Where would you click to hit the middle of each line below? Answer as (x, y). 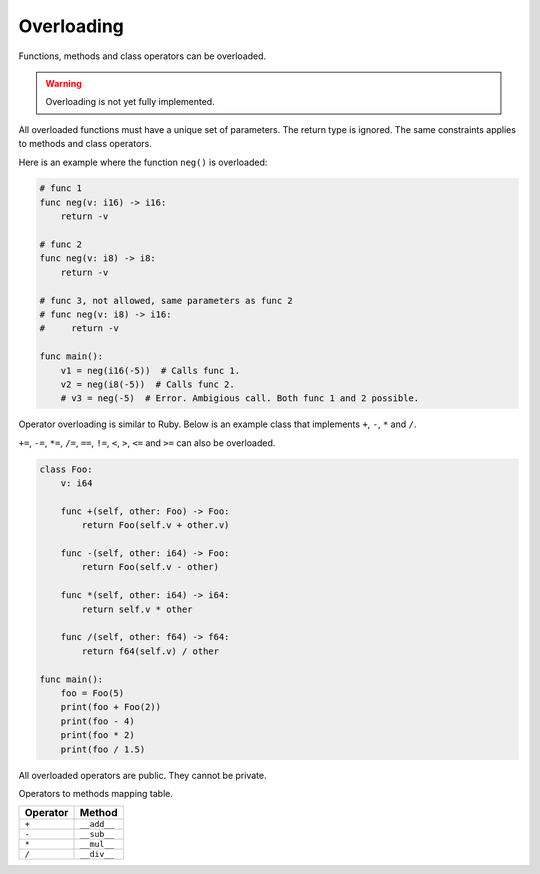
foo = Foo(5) (92, 693)
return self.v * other (137, 609)
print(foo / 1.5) (103, 749)
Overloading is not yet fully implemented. (130, 102)
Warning (63, 83)
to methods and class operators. (85, 144)
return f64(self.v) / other (150, 651)
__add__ (97, 824)
